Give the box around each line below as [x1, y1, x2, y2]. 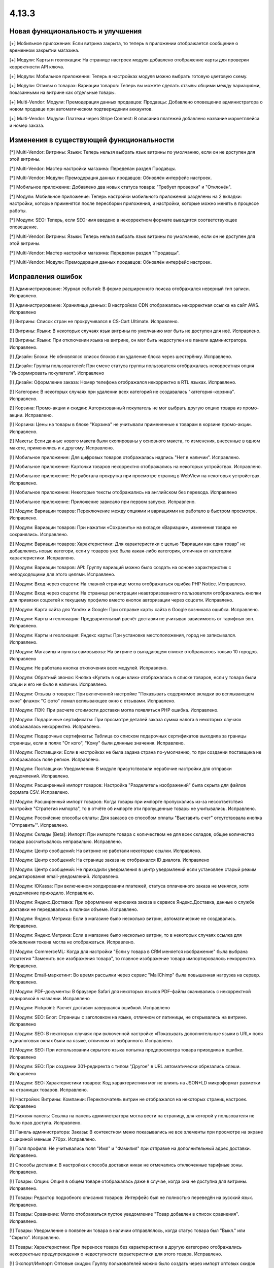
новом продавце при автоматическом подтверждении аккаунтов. [9, 106, 153, 112]
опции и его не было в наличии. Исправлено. [9, 681, 108, 687]
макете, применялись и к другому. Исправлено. [9, 445, 114, 451]
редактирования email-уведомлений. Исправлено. [9, 873, 120, 879]
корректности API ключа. [9, 64, 64, 70]
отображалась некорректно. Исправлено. [9, 723, 101, 730]
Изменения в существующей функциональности [9, 135, 175, 144]
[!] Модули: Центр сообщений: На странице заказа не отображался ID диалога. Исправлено [9, 857, 210, 863]
